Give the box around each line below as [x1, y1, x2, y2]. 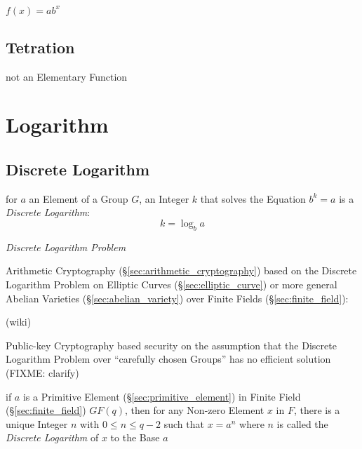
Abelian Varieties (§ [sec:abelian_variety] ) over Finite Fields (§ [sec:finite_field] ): [6, 290, 349, 305]
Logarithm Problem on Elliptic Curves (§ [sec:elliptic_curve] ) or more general [6, 277, 337, 292]
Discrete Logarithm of [6, 430, 99, 445]
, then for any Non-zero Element [125, 403, 264, 417]
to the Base [110, 430, 160, 445]
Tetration [6, 36, 75, 58]
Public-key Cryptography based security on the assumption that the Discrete [6, 337, 337, 352]
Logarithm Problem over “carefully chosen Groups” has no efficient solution [6, 351, 331, 366]
